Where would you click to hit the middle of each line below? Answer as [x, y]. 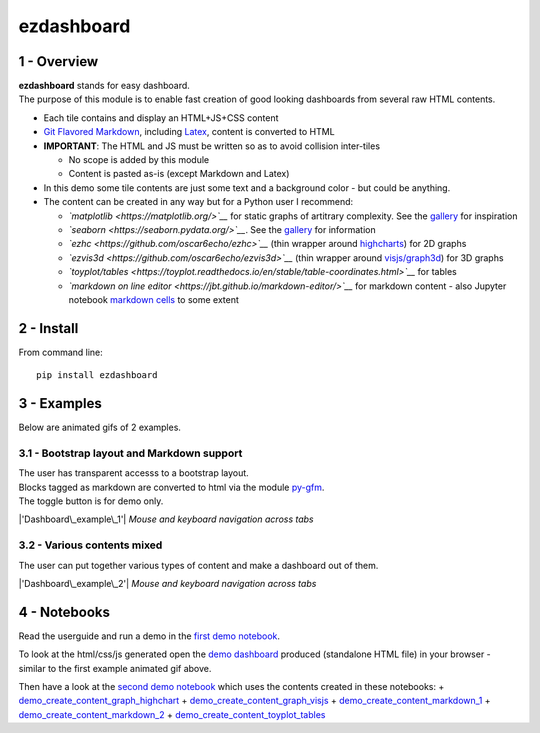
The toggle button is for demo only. [91, 501]
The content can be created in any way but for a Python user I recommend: [198, 202]
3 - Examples [60, 403]
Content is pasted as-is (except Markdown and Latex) [179, 174]
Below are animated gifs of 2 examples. [100, 427]
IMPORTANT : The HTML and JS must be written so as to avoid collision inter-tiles [211, 146]
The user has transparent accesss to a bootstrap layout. [133, 473]
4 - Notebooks [64, 611]
